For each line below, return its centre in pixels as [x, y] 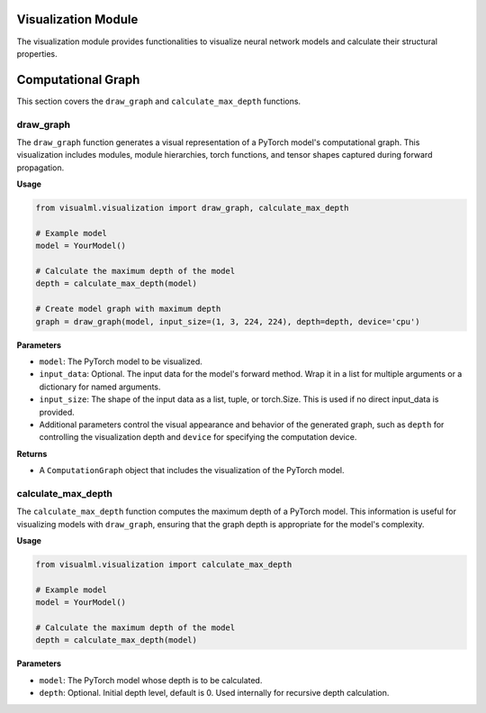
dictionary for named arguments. [100, 387]
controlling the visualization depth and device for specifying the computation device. [198, 437]
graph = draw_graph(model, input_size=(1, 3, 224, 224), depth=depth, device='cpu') [228, 321]
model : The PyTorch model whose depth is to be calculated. [151, 680]
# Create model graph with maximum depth [128, 309]
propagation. [40, 168]
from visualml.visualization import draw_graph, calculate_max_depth [192, 208]
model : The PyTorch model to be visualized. [121, 361]
